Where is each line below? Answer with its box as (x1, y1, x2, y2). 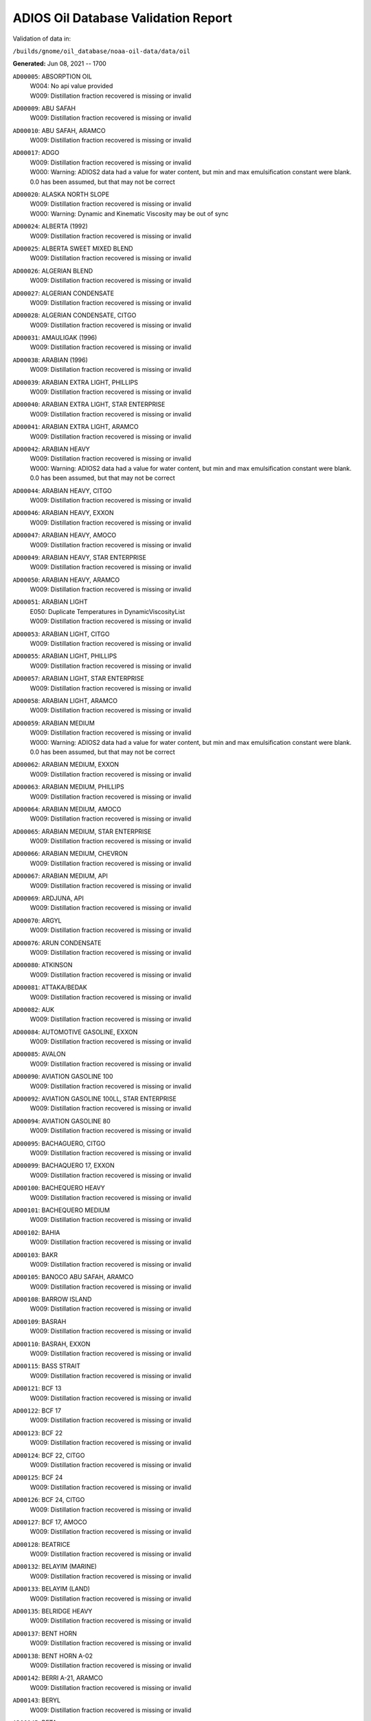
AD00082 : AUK (12, 1005, 55, 1013)
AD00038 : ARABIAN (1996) (12, 355, 89, 364)
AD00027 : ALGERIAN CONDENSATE (12, 289, 115, 297)
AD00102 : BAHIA (12, 1228, 60, 1236)
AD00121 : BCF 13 (12, 1384, 62, 1393)
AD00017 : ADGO (12, 149, 60, 157)
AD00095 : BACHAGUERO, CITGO (12, 1139, 106, 1148)
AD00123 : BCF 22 (12, 1428, 63, 1437)
